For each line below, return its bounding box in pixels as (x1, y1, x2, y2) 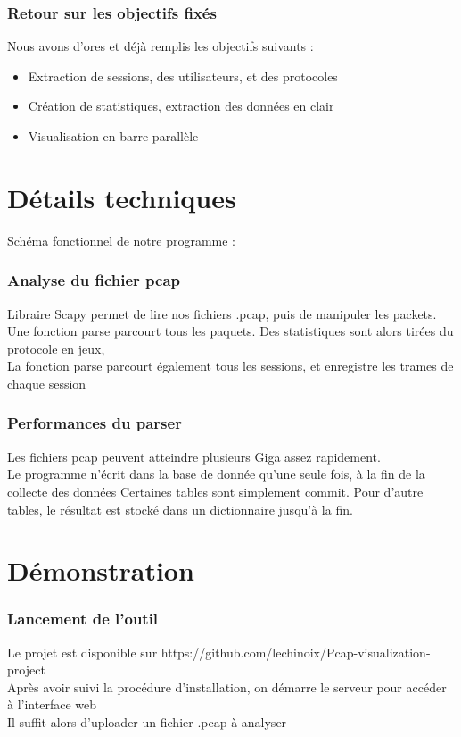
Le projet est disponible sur (7, 642, 158, 661)
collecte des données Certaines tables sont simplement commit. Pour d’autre (7, 482, 424, 500)
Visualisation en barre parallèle (28, 127, 199, 145)
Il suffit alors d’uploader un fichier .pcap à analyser (7, 713, 287, 732)
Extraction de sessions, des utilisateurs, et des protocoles (28, 66, 338, 85)
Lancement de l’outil (7, 607, 159, 630)
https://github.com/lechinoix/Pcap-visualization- (161, 642, 431, 661)
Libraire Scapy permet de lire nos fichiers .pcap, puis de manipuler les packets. (7, 304, 437, 322)
